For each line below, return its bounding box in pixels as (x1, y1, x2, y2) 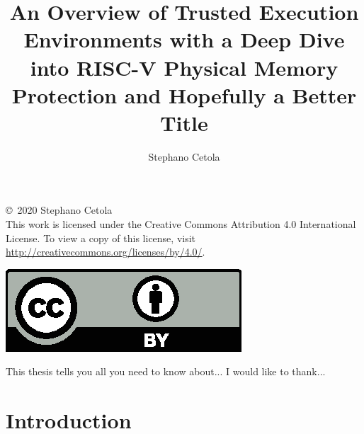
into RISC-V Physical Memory (30, 52, 339, 81)
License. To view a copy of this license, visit (6, 230, 196, 245)
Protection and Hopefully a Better (11, 80, 357, 109)
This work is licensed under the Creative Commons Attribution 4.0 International (6, 217, 356, 232)
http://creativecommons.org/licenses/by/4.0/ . (6, 244, 205, 259)
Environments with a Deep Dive (23, 25, 345, 54)
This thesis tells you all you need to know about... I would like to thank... (6, 364, 326, 379)
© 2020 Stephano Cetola (6, 202, 113, 217)
